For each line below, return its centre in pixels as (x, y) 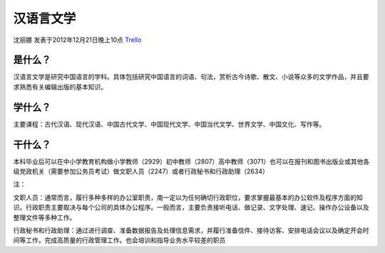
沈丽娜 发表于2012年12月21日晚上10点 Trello (77, 40)
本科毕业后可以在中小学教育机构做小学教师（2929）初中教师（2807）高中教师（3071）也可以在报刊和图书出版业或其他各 (191, 161)
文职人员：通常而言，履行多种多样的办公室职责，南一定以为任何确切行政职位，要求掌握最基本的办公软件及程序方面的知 (188, 197)
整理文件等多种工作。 (45, 217)
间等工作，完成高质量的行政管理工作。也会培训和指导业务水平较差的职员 (119, 240)
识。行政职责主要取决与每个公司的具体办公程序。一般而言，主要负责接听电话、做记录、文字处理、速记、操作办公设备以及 (191, 208)
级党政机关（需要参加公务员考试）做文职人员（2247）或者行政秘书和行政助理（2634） (141, 171)
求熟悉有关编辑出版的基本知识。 (60, 87)
